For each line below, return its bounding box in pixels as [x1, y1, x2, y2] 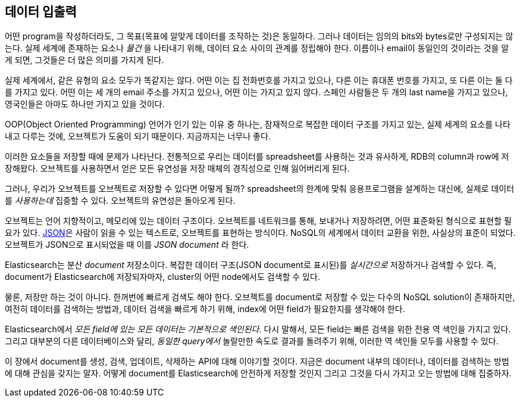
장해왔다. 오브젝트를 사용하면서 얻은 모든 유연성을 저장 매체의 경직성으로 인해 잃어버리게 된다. [5, 163, 350, 174]
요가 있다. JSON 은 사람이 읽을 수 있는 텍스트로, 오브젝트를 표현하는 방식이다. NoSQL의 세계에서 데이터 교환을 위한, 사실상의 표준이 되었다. [5, 228, 516, 238]
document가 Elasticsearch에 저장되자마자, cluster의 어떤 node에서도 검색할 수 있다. [5, 272, 320, 282]
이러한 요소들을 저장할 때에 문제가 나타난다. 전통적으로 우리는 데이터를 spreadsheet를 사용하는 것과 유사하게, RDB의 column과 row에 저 [5, 151, 509, 162]
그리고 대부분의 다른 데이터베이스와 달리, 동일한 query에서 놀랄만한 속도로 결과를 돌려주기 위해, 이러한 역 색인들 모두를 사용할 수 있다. [5, 336, 499, 347]
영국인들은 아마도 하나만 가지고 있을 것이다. [5, 99, 165, 110]
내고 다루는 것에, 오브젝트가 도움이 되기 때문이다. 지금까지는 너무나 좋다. [5, 131, 271, 142]
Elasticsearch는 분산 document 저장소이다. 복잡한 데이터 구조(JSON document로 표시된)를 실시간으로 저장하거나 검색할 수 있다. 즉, [5, 260, 497, 270]
